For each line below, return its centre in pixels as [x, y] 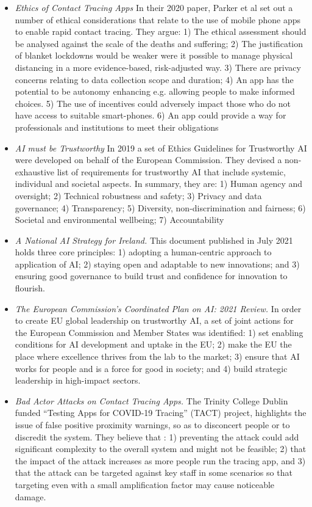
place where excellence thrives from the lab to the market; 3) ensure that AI [157, 356]
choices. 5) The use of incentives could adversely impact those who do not [153, 103]
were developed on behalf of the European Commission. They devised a [148, 160]
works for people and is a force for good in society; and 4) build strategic [151, 368]
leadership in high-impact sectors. [78, 380]
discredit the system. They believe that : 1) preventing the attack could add [157, 436]
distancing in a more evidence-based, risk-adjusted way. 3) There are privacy [158, 67]
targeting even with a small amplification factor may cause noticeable [145, 484]
